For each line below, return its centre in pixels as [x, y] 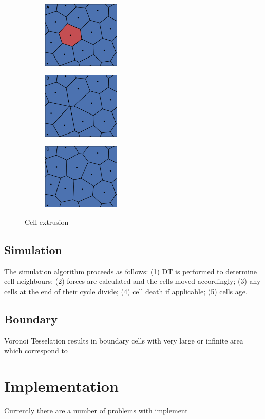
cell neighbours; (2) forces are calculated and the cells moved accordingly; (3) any [132, 281]
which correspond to [36, 350]
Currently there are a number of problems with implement [96, 410]
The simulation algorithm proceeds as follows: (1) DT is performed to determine [130, 271]
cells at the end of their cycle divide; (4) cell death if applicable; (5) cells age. [126, 291]
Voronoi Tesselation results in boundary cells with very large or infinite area [124, 340]
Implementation [61, 386]
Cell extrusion [47, 222]
